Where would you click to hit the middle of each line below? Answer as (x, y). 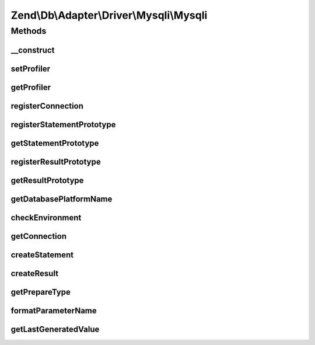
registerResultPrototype (56, 161)
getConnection (39, 236)
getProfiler (31, 87)
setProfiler (31, 69)
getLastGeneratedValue (55, 329)
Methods (29, 31)
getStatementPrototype (55, 143)
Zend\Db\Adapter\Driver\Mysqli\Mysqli (109, 15)
